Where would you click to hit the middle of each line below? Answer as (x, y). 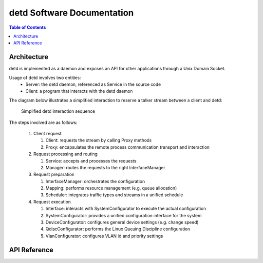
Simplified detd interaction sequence (58, 111)
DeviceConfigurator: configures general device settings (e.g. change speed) (122, 223)
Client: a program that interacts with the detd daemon (79, 91)
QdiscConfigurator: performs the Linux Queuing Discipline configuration (118, 229)
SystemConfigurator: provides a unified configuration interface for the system (124, 215)
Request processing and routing (66, 154)
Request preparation (54, 174)
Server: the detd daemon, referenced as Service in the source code (93, 84)
